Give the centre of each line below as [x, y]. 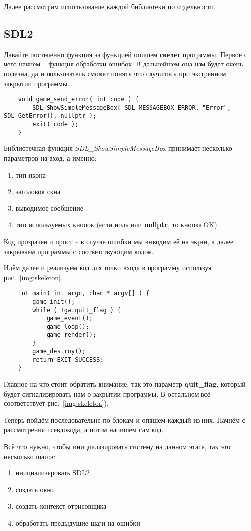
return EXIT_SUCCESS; [68, 360]
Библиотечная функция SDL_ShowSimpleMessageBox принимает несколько [118, 148]
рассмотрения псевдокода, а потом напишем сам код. [84, 430]
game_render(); [71, 335]
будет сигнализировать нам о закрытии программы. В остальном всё [107, 393]
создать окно [35, 489]
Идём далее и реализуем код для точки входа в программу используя [108, 268]
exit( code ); [55, 124]
